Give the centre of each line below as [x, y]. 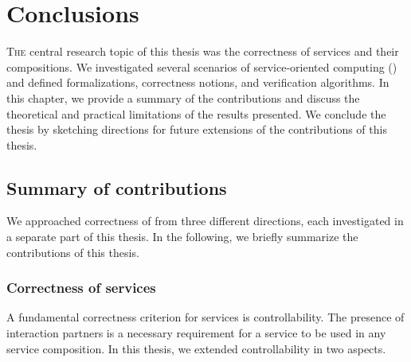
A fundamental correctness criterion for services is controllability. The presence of [205, 317]
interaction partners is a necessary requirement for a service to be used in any [196, 333]
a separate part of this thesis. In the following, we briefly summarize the [182, 237]
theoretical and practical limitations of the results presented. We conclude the [196, 113]
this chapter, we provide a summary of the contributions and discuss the [183, 97]
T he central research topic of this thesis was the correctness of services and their [203, 51]
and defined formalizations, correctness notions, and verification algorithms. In [198, 82]
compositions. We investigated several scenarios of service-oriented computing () [202, 66]
